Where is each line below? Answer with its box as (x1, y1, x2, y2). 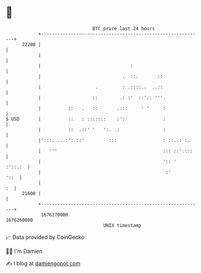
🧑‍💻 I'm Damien (5, 247, 43, 255)
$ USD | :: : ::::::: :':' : (5, 116, 166, 122)
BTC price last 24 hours (92, 26, 155, 32)
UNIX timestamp (103, 222, 142, 229)
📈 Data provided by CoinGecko (5, 233, 85, 241)
